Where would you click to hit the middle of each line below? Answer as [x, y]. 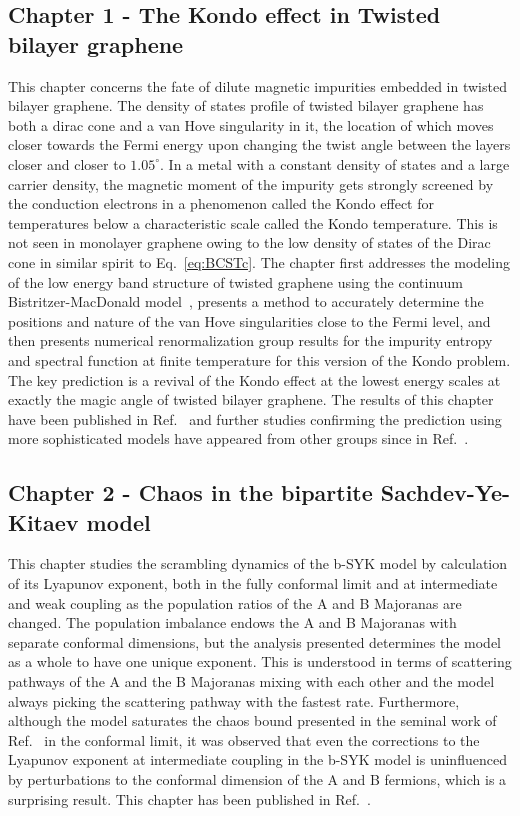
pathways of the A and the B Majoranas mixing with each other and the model [251, 681]
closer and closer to [67, 163]
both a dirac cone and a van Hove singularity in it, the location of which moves [251, 124]
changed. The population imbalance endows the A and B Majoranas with [232, 622]
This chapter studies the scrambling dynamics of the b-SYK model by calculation [258, 563]
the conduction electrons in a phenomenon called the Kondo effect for [221, 203]
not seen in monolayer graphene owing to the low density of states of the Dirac [249, 242]
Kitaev [43, 521]
